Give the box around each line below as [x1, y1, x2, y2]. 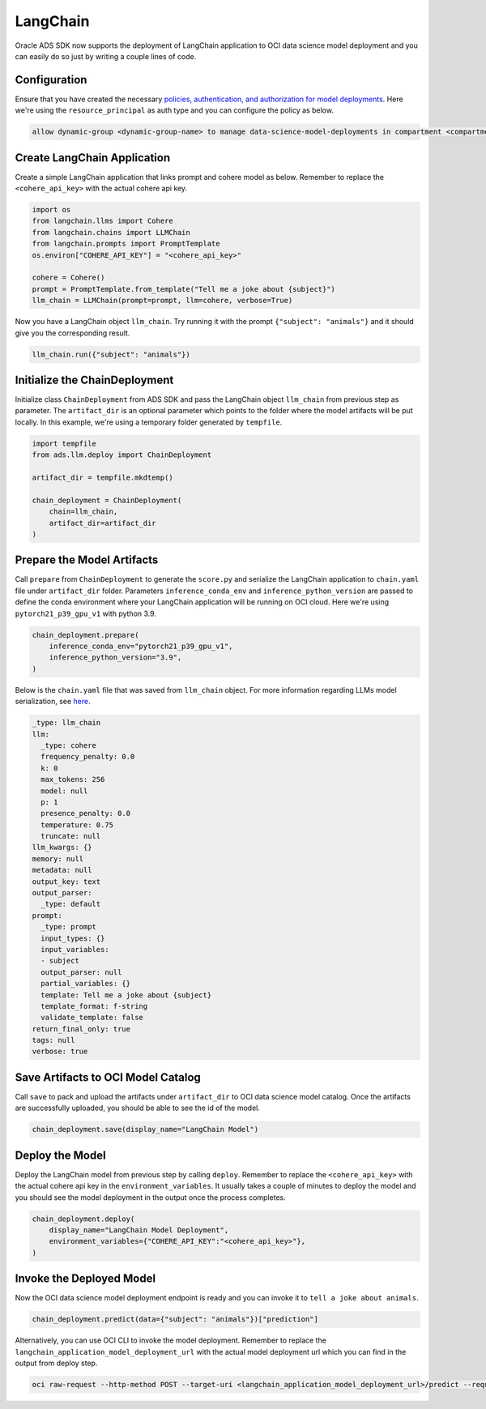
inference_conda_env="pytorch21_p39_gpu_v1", [49, 642, 233, 651]
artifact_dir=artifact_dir [49, 519, 157, 527]
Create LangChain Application [15, 151, 171, 164]
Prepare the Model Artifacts [15, 553, 159, 567]
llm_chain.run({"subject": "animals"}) [32, 349, 190, 359]
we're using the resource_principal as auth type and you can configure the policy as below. [15, 105, 334, 115]
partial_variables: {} [40, 979, 131, 988]
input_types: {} [40, 933, 105, 943]
